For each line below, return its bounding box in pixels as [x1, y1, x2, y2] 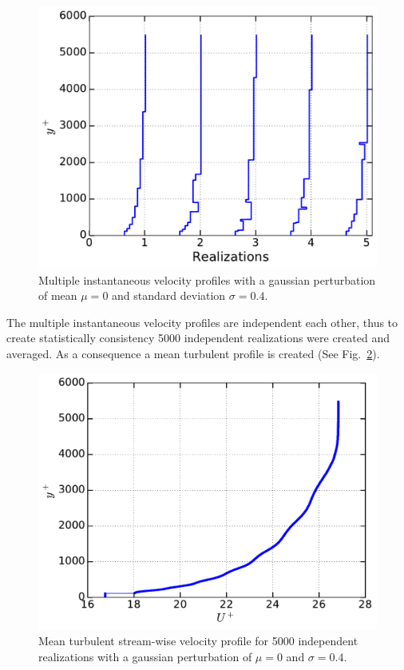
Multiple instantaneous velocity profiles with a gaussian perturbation [38, 271, 376, 288]
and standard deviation [112, 287, 226, 304]
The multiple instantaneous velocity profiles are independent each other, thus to [6, 313, 398, 330]
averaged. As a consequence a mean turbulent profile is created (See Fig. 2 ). [6, 345, 380, 361]
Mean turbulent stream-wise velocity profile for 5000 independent [38, 632, 358, 648]
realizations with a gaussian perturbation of [38, 648, 252, 664]
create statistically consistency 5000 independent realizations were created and [6, 329, 390, 346]
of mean [38, 287, 77, 304]
